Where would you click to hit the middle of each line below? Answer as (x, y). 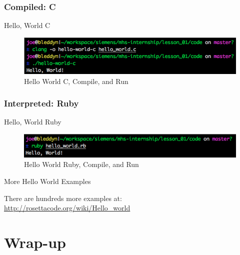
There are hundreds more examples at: (63, 198)
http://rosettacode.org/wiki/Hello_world (67, 208)
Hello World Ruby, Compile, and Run (81, 164)
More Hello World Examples (47, 181)
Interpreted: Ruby (41, 103)
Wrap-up (35, 242)
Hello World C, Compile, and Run (76, 81)
